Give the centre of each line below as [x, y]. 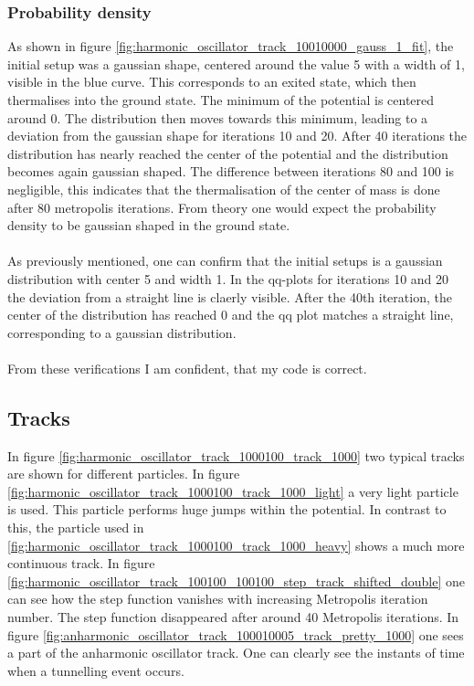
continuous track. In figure [81, 563]
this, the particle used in [76, 528]
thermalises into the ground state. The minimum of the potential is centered [221, 100]
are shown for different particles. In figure [124, 474]
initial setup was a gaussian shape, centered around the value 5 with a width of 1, [236, 63]
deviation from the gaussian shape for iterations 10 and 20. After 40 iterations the [237, 136]
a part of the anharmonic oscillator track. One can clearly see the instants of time [236, 653]
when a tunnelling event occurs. [96, 670]
